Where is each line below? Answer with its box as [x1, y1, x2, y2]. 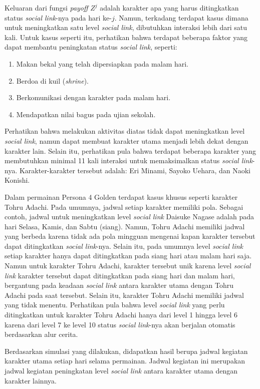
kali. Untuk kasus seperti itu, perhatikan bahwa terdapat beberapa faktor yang [5, 32, 248, 42]
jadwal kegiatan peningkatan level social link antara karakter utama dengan [5, 365, 238, 375]
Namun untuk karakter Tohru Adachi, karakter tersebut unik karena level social [5, 260, 251, 271]
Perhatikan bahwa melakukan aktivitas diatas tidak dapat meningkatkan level [5, 126, 245, 136]
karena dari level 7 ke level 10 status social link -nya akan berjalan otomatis [5, 319, 235, 329]
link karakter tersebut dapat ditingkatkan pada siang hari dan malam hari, [5, 270, 235, 280]
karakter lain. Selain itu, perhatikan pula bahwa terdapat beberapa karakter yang [5, 145, 256, 156]
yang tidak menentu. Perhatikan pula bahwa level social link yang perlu [5, 299, 225, 310]
